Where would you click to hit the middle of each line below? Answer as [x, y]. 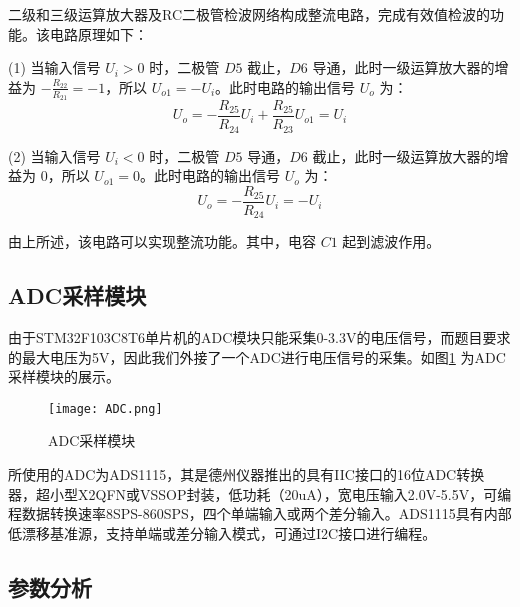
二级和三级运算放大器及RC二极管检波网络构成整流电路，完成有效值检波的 [249, 14]
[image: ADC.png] [105, 408]
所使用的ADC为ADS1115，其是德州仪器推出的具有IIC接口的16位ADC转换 [246, 474]
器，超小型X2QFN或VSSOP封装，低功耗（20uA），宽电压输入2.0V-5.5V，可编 [260, 493]
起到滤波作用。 [391, 241]
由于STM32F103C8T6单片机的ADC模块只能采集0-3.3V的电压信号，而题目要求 [259, 337]
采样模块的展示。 [64, 376]
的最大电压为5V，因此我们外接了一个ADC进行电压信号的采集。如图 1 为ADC [257, 356]
